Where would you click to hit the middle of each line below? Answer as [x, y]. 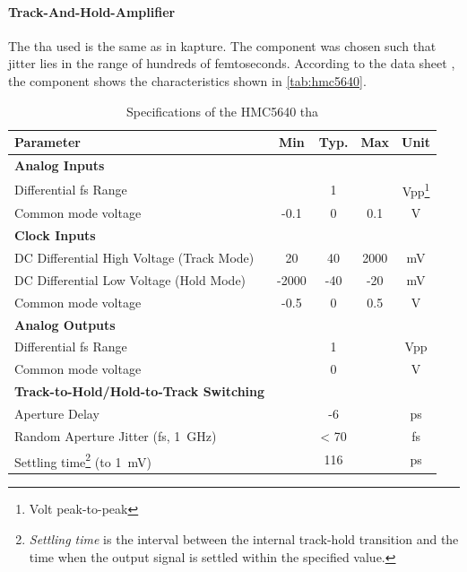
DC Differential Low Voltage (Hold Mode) [130, 279]
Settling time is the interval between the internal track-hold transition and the [244, 538]
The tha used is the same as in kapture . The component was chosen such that [222, 45]
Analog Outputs [65, 324]
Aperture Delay [57, 413]
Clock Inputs [55, 235]
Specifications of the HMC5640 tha [223, 111]
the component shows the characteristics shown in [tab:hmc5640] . [187, 80]
